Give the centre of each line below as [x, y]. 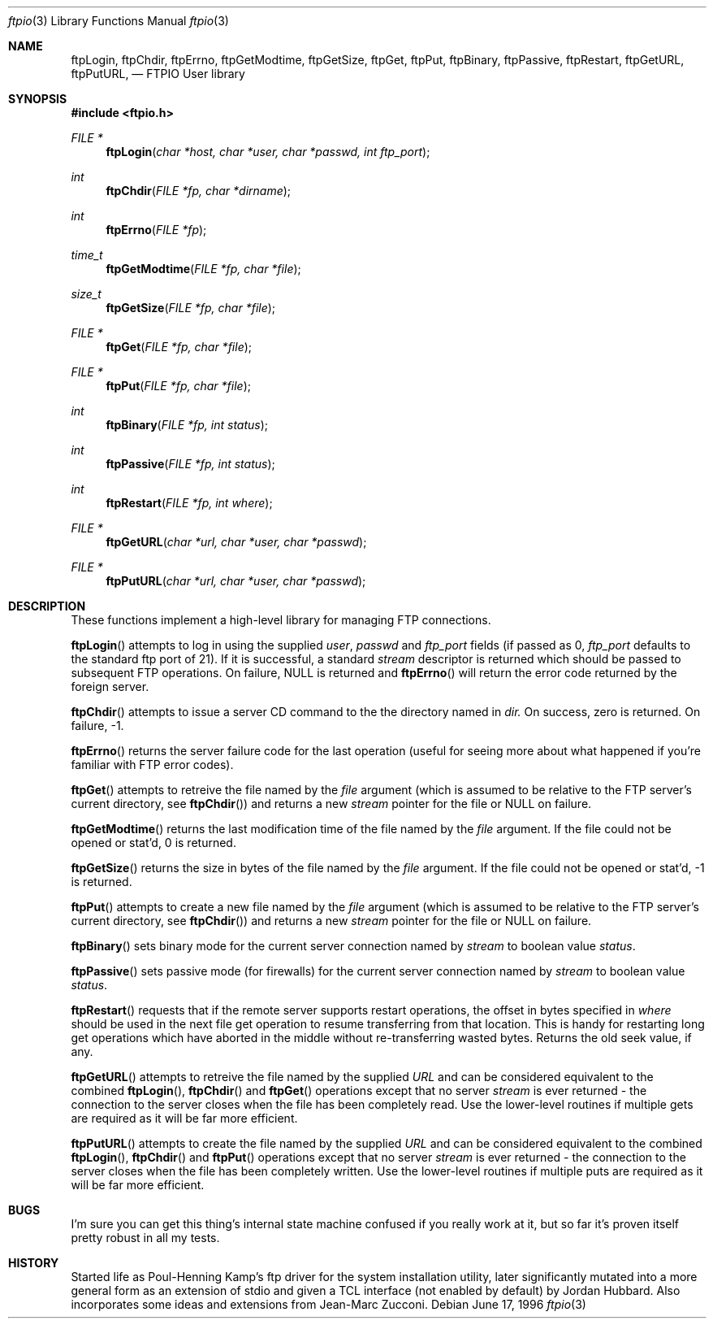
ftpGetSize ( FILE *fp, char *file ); [191, 308]
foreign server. [110, 686]
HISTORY [34, 1263]
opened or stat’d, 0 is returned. [153, 843]
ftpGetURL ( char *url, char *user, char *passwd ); [236, 542]
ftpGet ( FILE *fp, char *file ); [179, 347]
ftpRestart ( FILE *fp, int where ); [189, 503]
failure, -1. [97, 725]
